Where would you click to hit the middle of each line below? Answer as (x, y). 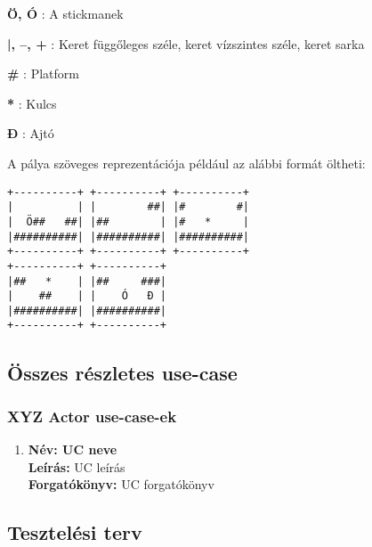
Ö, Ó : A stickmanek (65, 13)
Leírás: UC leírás (77, 466)
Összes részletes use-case (122, 372)
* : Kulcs (32, 103)
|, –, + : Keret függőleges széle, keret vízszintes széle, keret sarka (186, 43)
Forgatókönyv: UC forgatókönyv (121, 484)
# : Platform (43, 73)
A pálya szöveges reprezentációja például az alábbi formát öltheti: (186, 163)
